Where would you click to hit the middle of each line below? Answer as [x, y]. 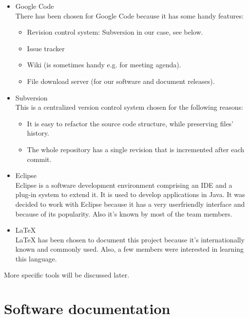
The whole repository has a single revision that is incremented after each [136, 149]
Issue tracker [46, 48]
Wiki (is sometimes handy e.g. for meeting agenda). [104, 65]
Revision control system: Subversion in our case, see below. [115, 32]
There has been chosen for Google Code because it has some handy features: [129, 15]
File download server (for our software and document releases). [121, 81]
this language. [36, 258]
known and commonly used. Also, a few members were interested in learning [130, 249]
